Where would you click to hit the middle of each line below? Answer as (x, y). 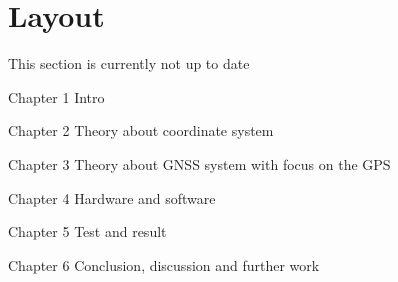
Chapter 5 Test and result (87, 231)
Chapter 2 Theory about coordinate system (141, 130)
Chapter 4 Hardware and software (112, 197)
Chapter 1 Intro (56, 96)
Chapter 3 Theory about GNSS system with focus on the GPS (199, 163)
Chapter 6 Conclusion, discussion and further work (164, 264)
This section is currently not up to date (129, 63)
